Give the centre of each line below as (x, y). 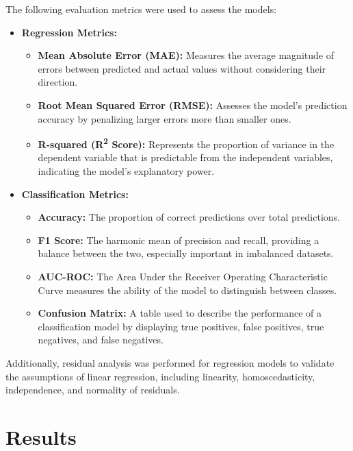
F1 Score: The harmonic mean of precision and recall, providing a (179, 240)
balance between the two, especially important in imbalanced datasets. (186, 253)
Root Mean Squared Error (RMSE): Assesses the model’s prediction (193, 105)
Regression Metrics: (69, 32)
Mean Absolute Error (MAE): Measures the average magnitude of (186, 55)
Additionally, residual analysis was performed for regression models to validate (170, 362)
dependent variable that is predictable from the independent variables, (185, 157)
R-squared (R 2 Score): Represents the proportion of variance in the (186, 143)
